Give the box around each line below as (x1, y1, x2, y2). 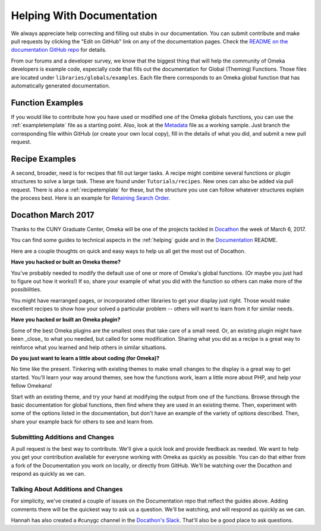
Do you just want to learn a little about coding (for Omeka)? (11, 354, 160, 362)
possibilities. (11, 286, 42, 293)
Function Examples (11, 98, 83, 108)
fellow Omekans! (11, 382, 52, 389)
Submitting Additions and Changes (11, 433, 114, 441)
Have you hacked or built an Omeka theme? (11, 259, 121, 266)
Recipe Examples (11, 153, 77, 164)
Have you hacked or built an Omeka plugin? (11, 316, 121, 323)
